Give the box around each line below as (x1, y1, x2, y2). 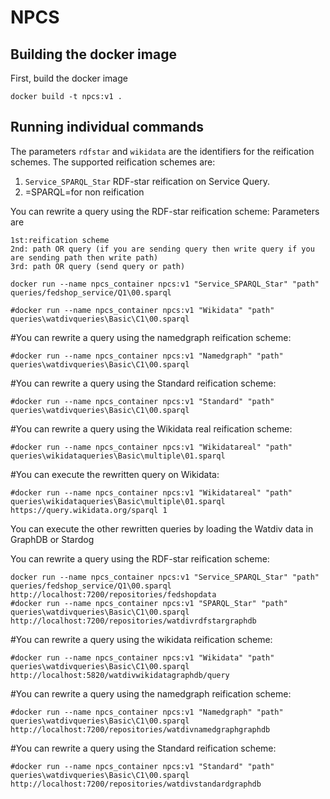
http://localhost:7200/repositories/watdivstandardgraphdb (10, 779, 262, 789)
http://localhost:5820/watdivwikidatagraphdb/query (10, 670, 230, 680)
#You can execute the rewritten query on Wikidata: (10, 468, 220, 480)
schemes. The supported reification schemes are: (10, 156, 216, 168)
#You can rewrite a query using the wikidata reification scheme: (10, 633, 273, 645)
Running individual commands (10, 119, 204, 136)
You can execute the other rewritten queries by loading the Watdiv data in (10, 522, 314, 535)
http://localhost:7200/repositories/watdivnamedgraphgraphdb (10, 724, 271, 735)
